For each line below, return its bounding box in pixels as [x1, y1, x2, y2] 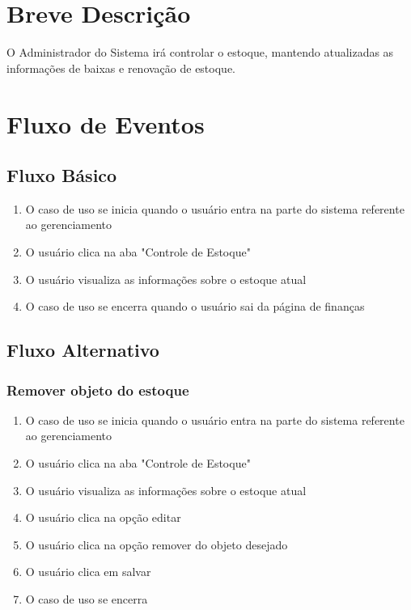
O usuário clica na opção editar [25, 509, 181, 526]
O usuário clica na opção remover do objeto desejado [25, 536, 288, 553]
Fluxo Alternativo [6, 337, 159, 362]
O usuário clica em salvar [25, 563, 151, 580]
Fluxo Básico [6, 163, 117, 188]
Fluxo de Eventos [6, 107, 205, 140]
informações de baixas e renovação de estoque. [6, 59, 235, 76]
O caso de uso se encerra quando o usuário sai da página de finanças [25, 298, 365, 315]
